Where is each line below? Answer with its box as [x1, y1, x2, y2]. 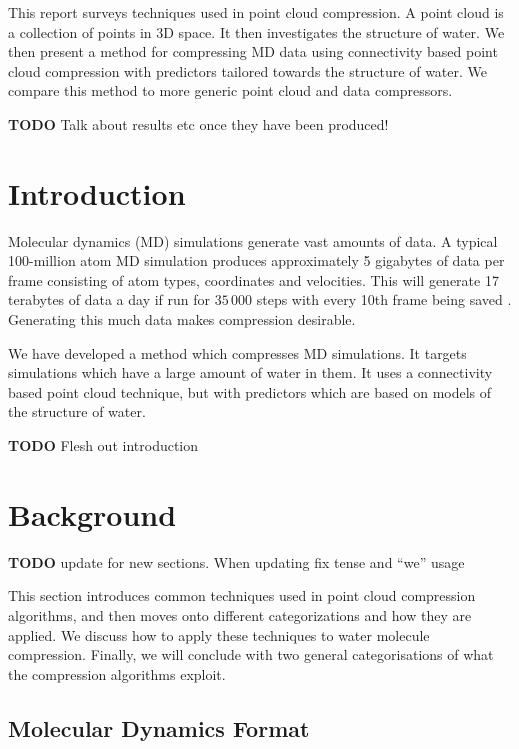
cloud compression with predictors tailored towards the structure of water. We [8, 60, 488, 81]
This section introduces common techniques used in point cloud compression [8, 585, 476, 606]
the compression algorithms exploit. [8, 663, 226, 684]
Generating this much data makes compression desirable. [8, 309, 356, 330]
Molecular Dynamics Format [8, 712, 310, 743]
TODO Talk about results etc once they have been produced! [8, 113, 389, 134]
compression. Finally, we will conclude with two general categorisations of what [8, 644, 494, 665]
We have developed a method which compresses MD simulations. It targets [8, 342, 467, 363]
